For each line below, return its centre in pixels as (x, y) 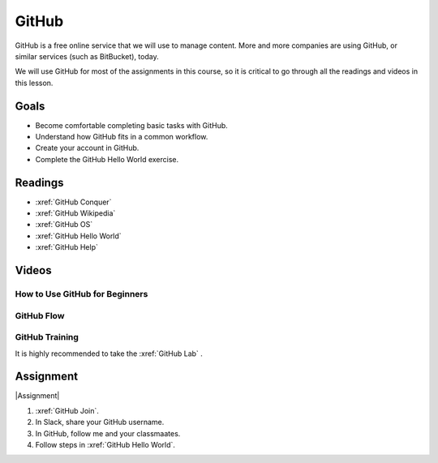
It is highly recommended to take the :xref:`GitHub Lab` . (109, 354)
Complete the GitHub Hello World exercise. (107, 159)
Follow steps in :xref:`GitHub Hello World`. (105, 445)
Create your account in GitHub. (87, 148)
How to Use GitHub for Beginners (82, 294)
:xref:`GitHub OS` (64, 225)
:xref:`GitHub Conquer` (73, 202)
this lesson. (34, 83)
